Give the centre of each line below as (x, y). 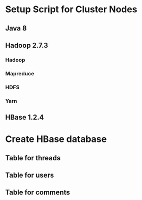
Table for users (30, 175)
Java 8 (16, 28)
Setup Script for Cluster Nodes (71, 9)
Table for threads (33, 158)
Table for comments (38, 193)
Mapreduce (20, 73)
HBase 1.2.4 (25, 117)
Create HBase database (56, 139)
